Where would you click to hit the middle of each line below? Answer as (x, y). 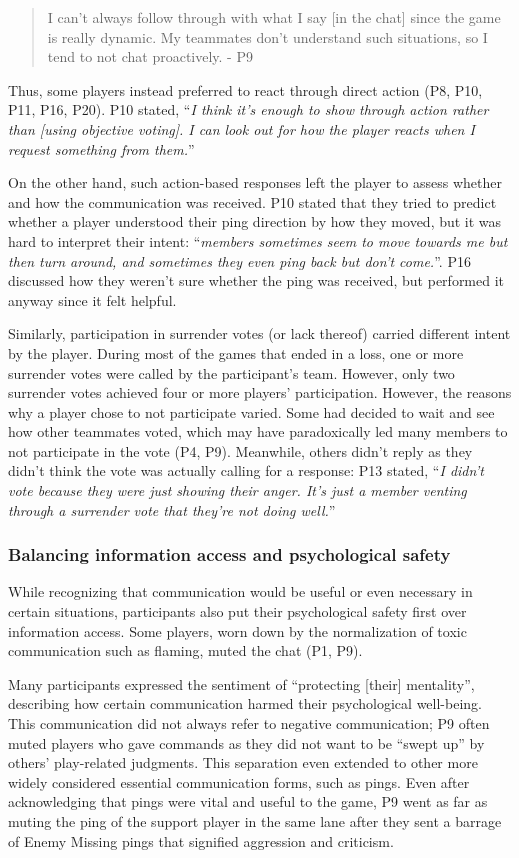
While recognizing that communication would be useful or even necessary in (240, 591)
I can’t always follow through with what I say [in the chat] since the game (274, 17)
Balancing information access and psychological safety (229, 554)
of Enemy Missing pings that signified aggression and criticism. (201, 840)
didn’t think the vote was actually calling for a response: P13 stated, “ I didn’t (246, 470)
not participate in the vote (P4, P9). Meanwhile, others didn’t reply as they (240, 450)
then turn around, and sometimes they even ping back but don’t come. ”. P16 (239, 260)
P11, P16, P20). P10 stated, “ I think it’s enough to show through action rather (248, 109)
